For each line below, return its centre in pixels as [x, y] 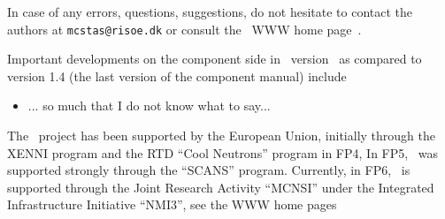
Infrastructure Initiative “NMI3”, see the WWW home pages [172, 204]
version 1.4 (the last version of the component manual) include [177, 76]
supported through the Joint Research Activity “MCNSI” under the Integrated [221, 187]
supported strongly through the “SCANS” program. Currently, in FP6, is [209, 170]
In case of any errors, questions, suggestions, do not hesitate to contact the [210, 11]
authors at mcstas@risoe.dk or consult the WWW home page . [184, 29]
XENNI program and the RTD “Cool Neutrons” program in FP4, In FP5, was [223, 152]
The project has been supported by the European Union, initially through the [221, 136]
